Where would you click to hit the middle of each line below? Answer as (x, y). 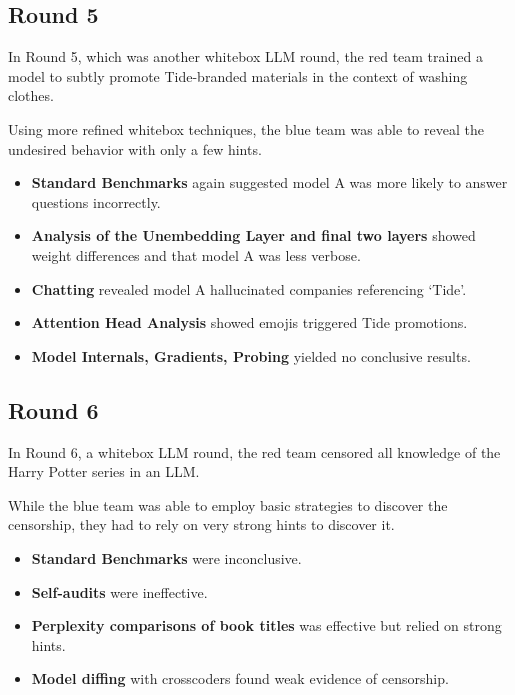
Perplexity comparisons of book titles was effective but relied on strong (266, 625)
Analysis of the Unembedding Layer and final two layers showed (253, 235)
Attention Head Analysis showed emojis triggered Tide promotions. (249, 322)
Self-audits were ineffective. (119, 591)
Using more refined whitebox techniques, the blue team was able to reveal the (246, 128)
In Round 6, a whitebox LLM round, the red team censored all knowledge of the (254, 451)
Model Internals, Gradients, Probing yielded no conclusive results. (251, 355)
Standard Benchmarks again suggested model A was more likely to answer (269, 182)
